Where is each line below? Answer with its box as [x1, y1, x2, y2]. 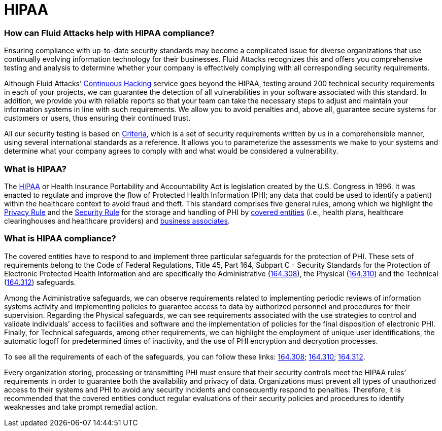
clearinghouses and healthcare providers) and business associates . [4, 216, 230, 225]
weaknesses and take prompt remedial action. [4, 402, 158, 411]
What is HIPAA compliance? [4, 233, 116, 244]
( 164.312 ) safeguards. [4, 277, 76, 286]
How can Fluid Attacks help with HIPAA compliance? [4, 27, 215, 38]
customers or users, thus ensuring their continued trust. [4, 114, 191, 123]
